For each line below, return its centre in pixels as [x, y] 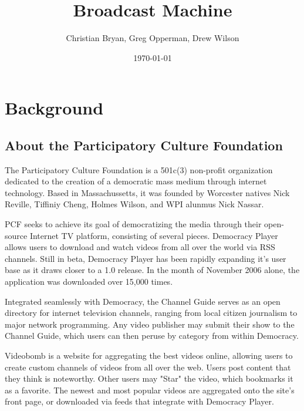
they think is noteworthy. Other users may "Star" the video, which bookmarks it [149, 378]
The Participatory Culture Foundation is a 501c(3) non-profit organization [139, 169]
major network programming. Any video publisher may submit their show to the [150, 324]
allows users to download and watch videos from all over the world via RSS [140, 247]
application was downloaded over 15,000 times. [89, 282]
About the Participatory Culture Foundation [144, 145]
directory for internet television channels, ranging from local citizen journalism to [151, 313]
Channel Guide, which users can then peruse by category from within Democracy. [152, 336]
